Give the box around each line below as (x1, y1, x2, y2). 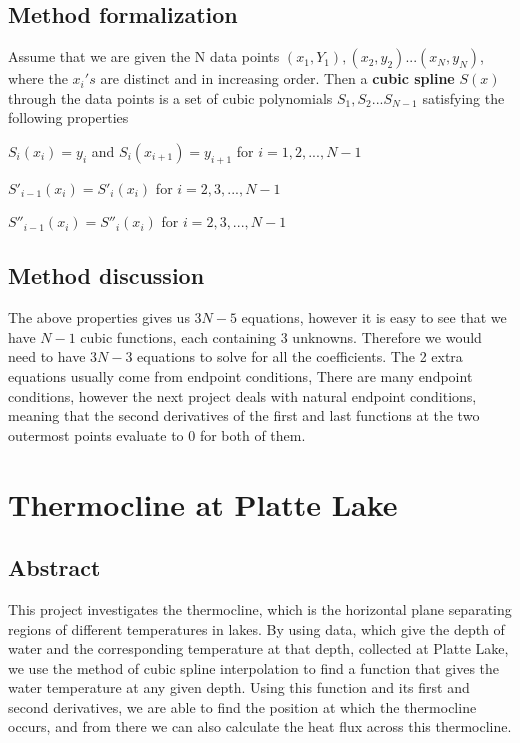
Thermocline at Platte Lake (8, 483, 398, 524)
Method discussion (8, 260, 205, 291)
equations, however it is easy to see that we (241, 307, 507, 328)
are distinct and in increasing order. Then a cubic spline (100, 68, 455, 89)
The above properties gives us (8, 307, 190, 328)
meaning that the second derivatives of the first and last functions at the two (8, 405, 480, 426)
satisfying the (422, 87, 505, 108)
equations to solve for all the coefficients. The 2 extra (137, 346, 463, 367)
